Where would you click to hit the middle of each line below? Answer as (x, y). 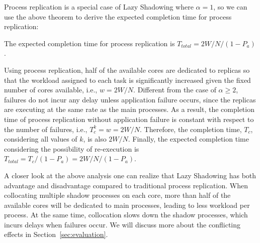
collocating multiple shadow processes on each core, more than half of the (117, 195)
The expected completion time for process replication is (90, 43)
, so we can (230, 7)
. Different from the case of (175, 90)
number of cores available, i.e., (51, 90)
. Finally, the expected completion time (188, 139)
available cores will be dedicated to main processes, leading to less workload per (127, 205)
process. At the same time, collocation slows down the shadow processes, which (126, 215)
